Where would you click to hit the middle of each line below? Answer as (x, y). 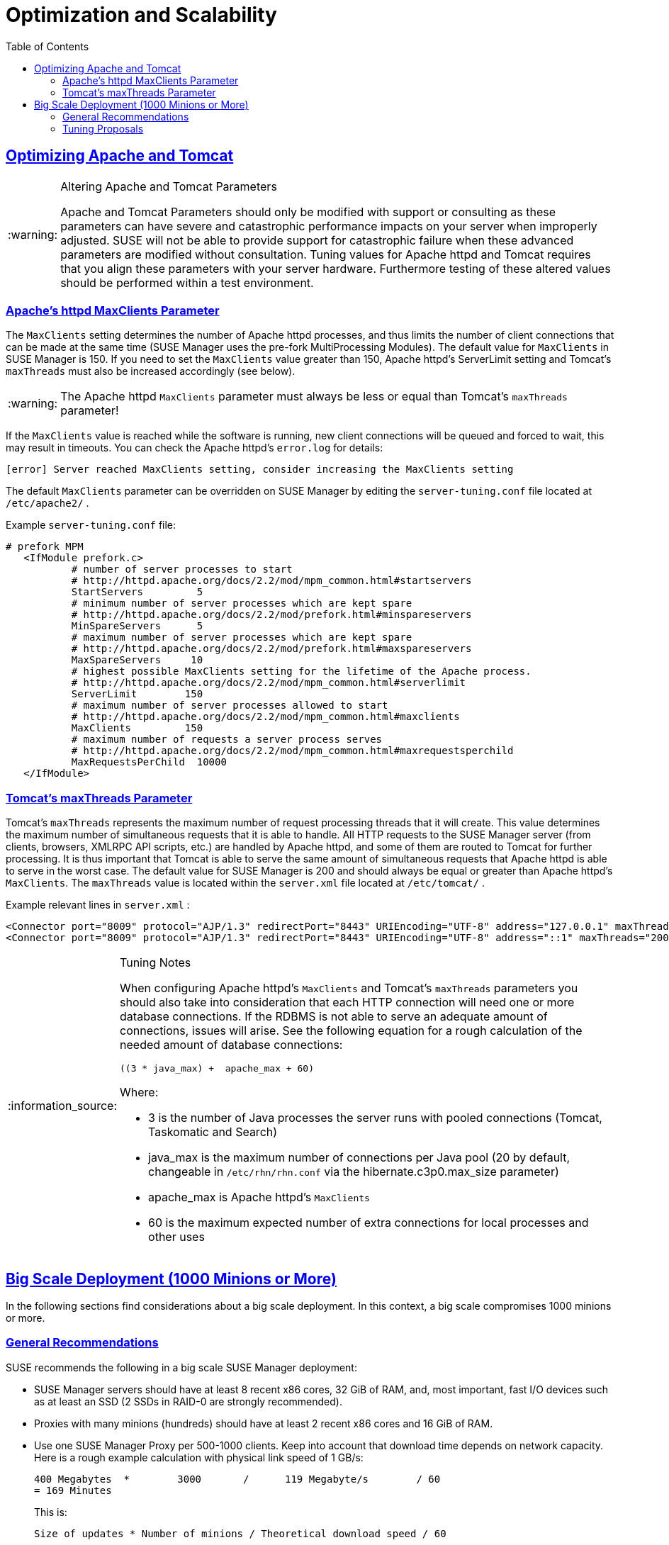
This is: (51, 1512)
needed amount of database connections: (231, 1045)
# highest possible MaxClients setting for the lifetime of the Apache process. (301, 672)
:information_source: (63, 1105)
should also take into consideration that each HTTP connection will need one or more (347, 1002)
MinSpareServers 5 (137, 626)
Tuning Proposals (103, 128)
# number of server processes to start (182, 569)
